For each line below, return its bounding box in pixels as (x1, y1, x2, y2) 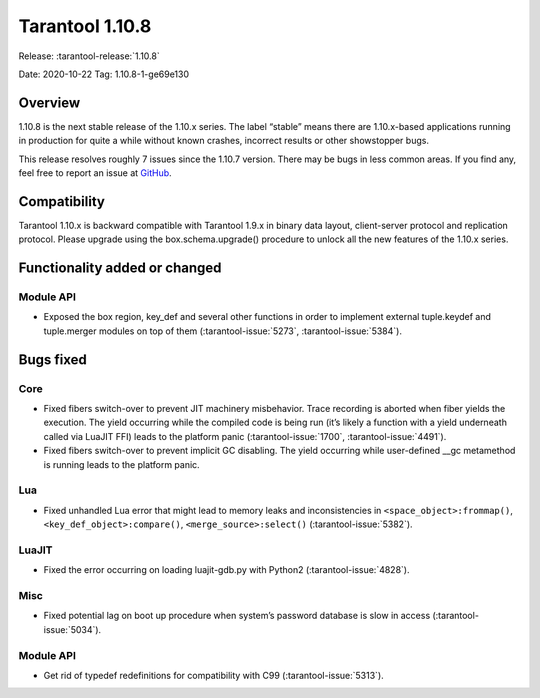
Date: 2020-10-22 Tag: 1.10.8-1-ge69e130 (18, 68, 190, 80)
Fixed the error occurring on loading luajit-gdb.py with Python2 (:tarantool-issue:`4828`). (43, 564, 410, 576)
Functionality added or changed (18, 260, 222, 277)
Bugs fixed (18, 351, 87, 368)
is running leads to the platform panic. (43, 458, 200, 470)
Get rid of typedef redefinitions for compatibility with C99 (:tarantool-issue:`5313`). (43, 669, 384, 681)
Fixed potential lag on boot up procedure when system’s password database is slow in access (43, 610, 431, 622)
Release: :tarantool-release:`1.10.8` (18, 50, 160, 62)
